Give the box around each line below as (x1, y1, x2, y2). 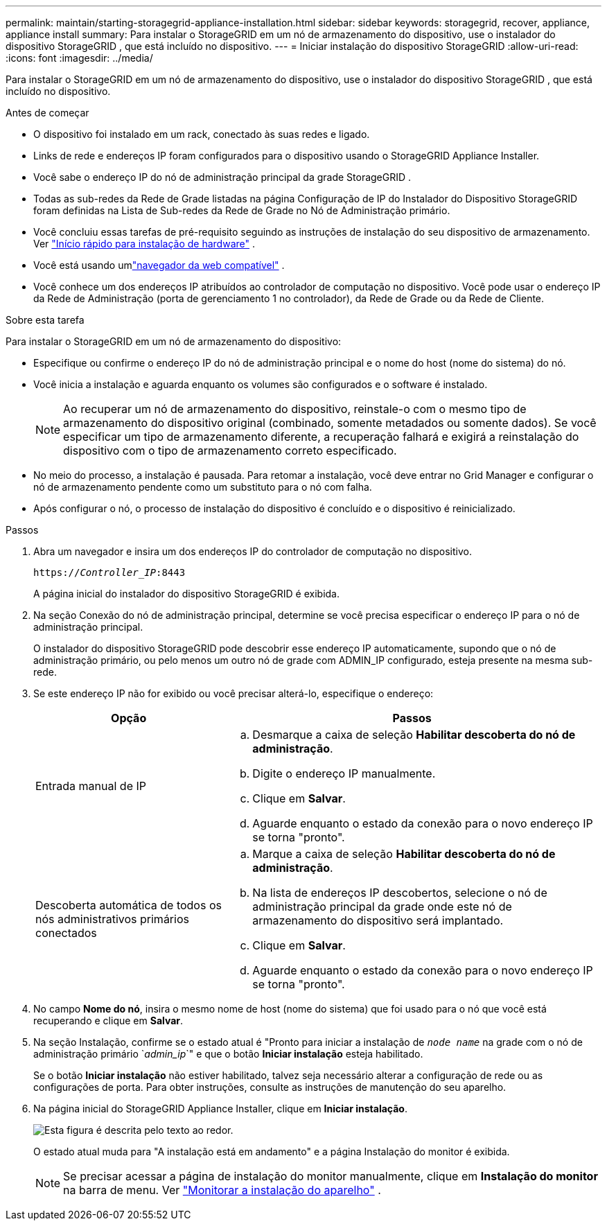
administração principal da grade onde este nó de (252, 900, 512, 913)
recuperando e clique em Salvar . (33, 1015, 184, 1026)
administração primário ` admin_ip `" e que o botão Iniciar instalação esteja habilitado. (33, 1048, 423, 1060)
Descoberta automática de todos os (35, 898, 222, 912)
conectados (35, 926, 97, 940)
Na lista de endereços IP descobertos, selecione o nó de (252, 886, 547, 900)
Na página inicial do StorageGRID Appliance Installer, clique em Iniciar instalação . (33, 1103, 407, 1114)
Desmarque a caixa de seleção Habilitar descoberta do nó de (252, 728, 576, 742)
